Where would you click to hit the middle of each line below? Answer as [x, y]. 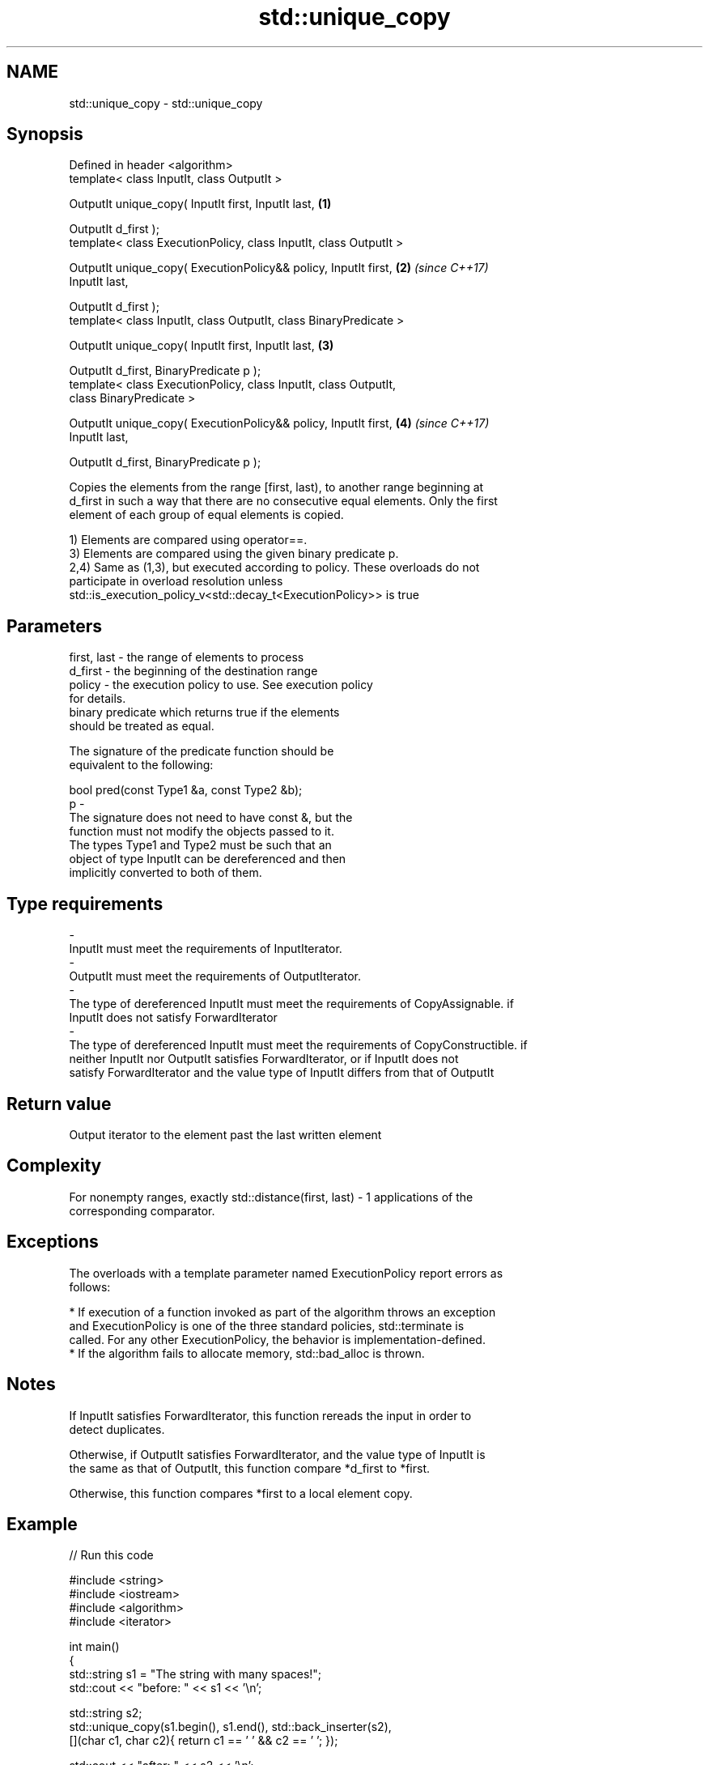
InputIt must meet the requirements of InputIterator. [206, 949]
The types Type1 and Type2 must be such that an [200, 845]
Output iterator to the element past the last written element [225, 1134]
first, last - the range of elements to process [187, 657]
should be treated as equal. [142, 726]
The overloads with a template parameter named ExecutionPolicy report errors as [286, 1273]
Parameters [54, 626]
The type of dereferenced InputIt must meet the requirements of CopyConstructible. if [298, 1045]
